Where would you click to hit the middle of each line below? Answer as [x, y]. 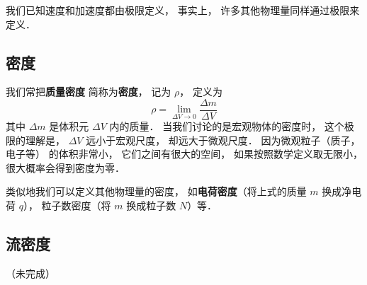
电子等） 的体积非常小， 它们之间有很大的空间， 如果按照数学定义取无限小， [184, 154]
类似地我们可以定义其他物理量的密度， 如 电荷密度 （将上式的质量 [156, 191]
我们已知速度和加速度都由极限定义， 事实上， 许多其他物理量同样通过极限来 [183, 10]
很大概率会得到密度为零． [65, 167]
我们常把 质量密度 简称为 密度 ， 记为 [89, 92]
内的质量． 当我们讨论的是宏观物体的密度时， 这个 [227, 126]
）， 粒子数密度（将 [67, 205]
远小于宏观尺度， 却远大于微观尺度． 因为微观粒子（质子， [223, 140]
